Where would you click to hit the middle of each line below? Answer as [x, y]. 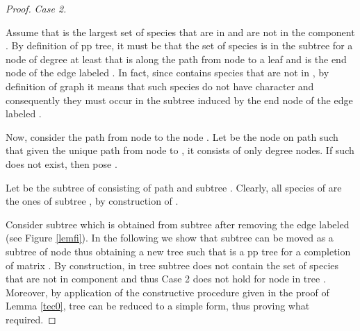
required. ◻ [31, 319]
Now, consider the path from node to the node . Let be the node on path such [172, 136]
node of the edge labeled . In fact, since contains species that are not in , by [167, 73]
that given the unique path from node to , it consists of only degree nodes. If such [180, 150]
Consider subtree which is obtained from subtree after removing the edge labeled [178, 224]
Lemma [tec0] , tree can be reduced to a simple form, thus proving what [158, 306]
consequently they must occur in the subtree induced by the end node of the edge [179, 100]
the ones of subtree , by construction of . [92, 201]
